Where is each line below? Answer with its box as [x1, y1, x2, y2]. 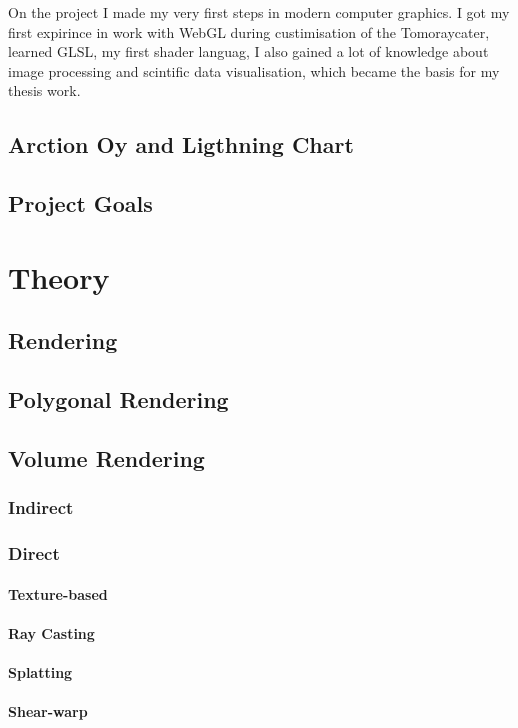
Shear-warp [8, 701, 88, 722]
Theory [8, 256, 110, 297]
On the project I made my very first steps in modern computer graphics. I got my [8, 2, 510, 22]
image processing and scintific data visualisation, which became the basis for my [8, 60, 500, 81]
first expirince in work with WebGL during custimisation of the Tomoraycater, [8, 21, 490, 42]
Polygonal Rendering [8, 384, 229, 415]
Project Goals [8, 188, 153, 219]
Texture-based [8, 583, 108, 604]
